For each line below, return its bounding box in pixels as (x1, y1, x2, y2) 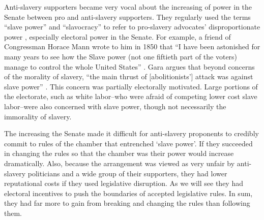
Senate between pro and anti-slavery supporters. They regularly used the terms (4, 11, 251, 22)
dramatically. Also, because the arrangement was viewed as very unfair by (4, 158, 235, 168)
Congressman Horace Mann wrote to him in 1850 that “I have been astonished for (4, 41, 260, 52)
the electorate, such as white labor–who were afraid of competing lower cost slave (4, 91, 257, 102)
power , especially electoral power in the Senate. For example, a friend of (4, 31, 231, 42)
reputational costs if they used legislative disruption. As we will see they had (4, 178, 243, 188)
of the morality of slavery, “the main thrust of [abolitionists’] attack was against (4, 71, 253, 82)
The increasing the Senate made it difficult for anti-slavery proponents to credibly (4, 128, 259, 139)
